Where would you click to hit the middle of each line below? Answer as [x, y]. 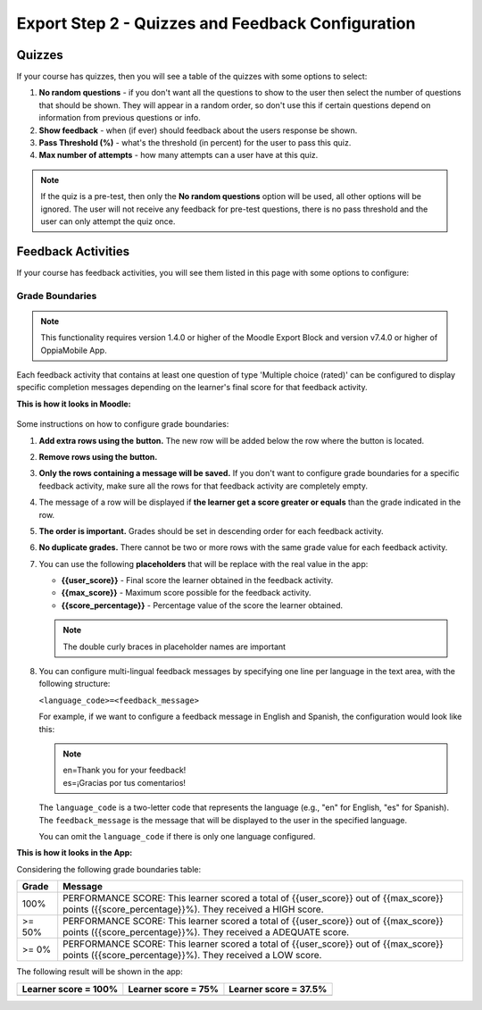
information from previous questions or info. [120, 118]
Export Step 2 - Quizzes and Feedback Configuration [216, 23]
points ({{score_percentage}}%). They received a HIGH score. [194, 909]
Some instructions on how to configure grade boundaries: [123, 424]
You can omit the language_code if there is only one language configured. [177, 836]
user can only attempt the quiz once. [108, 221]
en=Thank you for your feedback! [125, 770]
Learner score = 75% [173, 989]
